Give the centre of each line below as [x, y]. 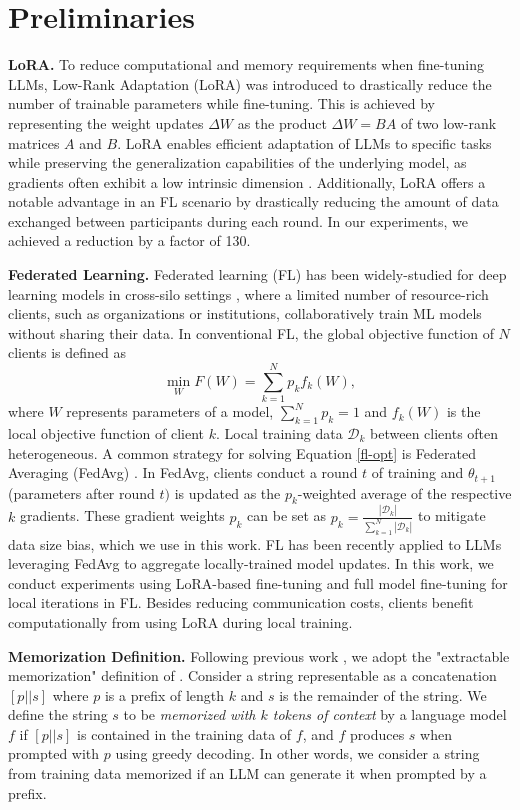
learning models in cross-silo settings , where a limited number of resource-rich [248, 293]
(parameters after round [81, 492]
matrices [34, 142]
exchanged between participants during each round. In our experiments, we [238, 220]
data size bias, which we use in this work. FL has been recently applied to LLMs [255, 543]
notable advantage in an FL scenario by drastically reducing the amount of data [253, 201]
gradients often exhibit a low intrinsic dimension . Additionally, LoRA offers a [247, 181]
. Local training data [279, 432]
